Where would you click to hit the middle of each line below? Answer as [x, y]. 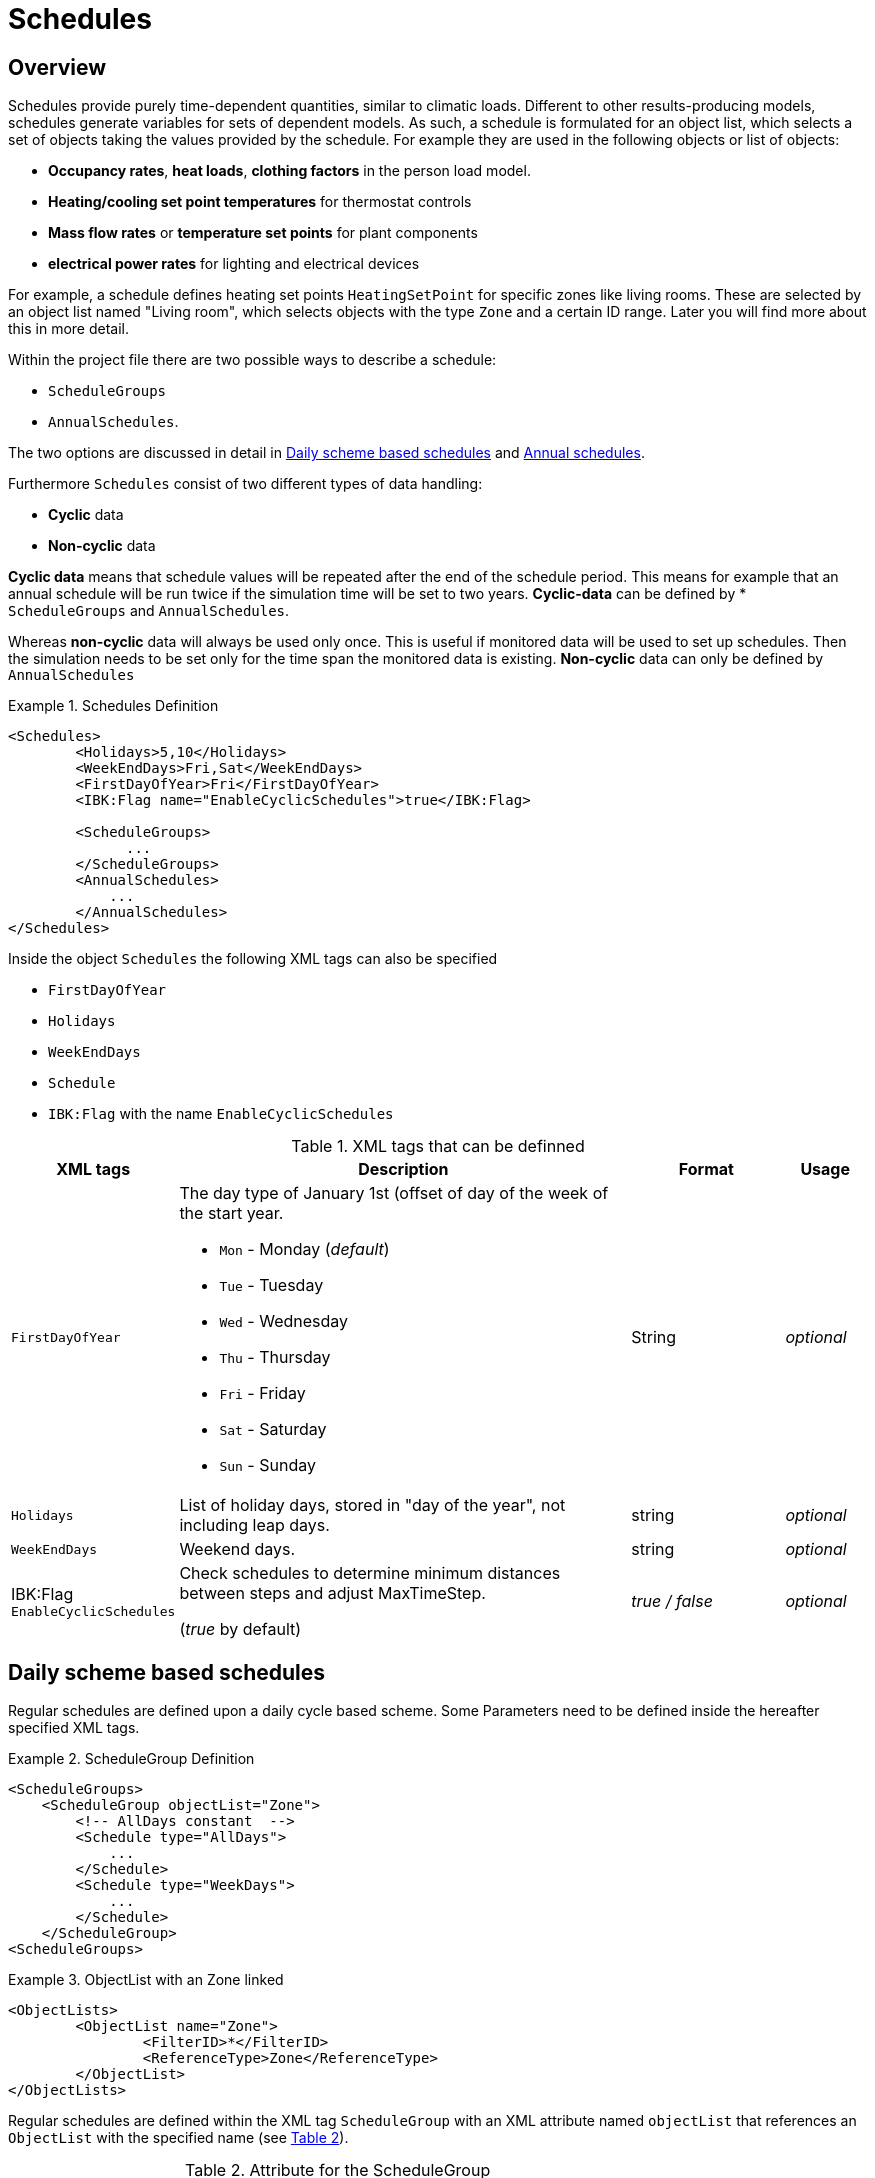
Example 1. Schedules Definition [113, 706]
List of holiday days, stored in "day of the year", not [372, 1505]
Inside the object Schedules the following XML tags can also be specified [253, 959]
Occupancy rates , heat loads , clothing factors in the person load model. [289, 171]
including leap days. [254, 1525]
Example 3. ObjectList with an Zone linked [146, 1980]
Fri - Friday [262, 1393]
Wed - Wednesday [284, 1321]
